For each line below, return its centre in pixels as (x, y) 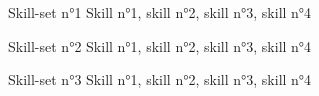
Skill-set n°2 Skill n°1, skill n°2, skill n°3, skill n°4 (160, 45)
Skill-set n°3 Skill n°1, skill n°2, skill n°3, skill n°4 (160, 79)
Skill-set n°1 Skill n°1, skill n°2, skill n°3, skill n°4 (160, 12)
